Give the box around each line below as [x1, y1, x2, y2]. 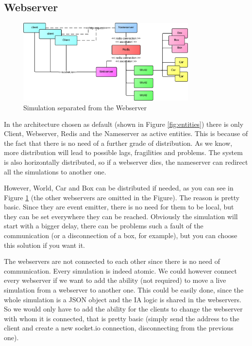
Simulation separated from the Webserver [23, 102, 147, 112]
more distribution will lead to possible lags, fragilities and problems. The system [4, 147, 243, 157]
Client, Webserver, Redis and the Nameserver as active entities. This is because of [4, 128, 248, 138]
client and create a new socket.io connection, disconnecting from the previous [4, 323, 234, 333]
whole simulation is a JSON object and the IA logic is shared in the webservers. [4, 294, 241, 304]
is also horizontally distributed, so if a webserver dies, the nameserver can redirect [4, 156, 248, 167]
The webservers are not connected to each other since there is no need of [4, 256, 220, 266]
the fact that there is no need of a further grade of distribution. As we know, [4, 138, 233, 148]
